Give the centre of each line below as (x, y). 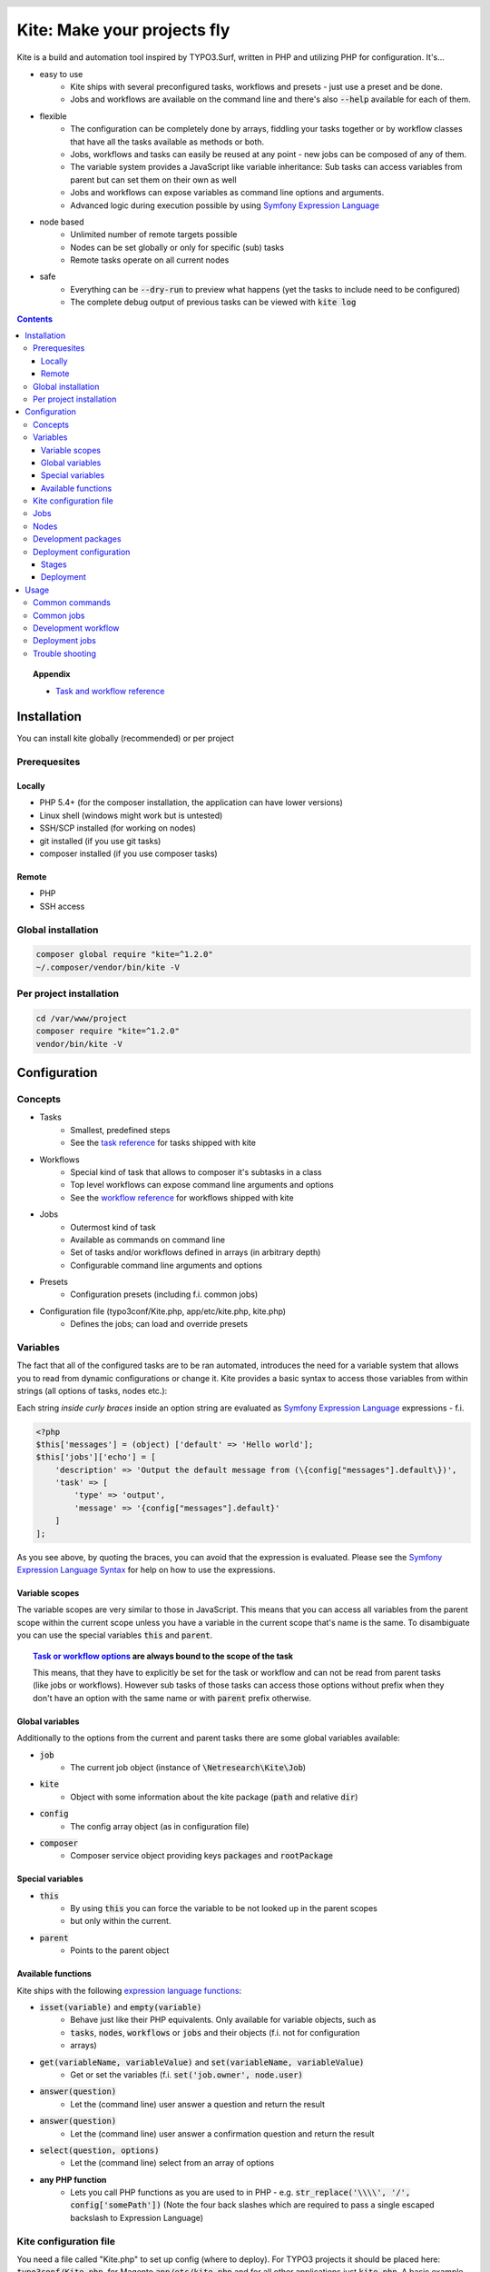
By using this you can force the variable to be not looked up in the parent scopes (224, 1908)
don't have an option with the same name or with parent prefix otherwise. (172, 1698)
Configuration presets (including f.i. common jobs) (164, 1294)
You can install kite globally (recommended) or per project (126, 738)
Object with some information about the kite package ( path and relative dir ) (214, 1797)
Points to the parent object (120, 1950)
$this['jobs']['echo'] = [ (96, 1457)
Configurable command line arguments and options (167, 1265)
